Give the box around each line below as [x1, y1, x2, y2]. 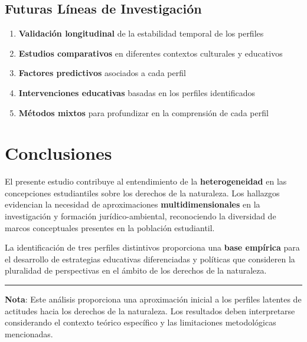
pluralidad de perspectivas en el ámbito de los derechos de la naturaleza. [5, 264, 267, 277]
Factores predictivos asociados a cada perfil [18, 67, 186, 79]
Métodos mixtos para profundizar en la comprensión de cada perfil [18, 106, 269, 119]
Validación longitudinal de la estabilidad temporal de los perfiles [18, 27, 264, 40]
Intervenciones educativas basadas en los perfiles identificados [18, 86, 256, 98]
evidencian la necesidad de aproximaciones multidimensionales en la [5, 198, 260, 211]
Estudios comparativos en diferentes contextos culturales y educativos [18, 47, 283, 59]
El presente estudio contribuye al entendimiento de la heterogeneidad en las [5, 175, 287, 188]
